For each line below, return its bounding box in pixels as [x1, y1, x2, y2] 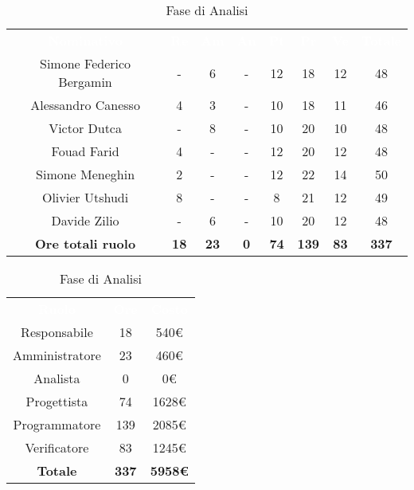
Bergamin [58, 73, 112, 91]
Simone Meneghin [36, 165, 135, 183]
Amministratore [13, 346, 101, 364]
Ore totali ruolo [35, 234, 136, 253]
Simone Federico [40, 54, 131, 73]
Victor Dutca [49, 119, 122, 137]
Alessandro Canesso [30, 96, 140, 114]
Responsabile [21, 323, 93, 341]
